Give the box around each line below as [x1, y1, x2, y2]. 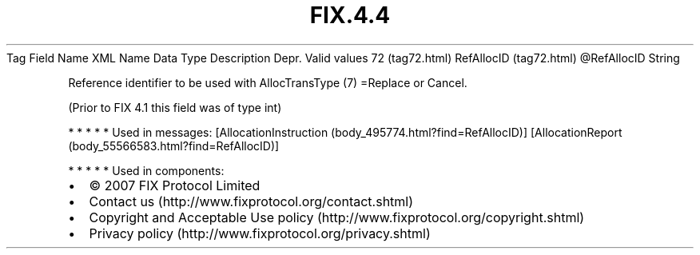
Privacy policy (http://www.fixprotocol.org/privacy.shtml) [89, 225, 431, 241]
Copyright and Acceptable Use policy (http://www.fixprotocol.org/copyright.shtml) [89, 209, 585, 225]
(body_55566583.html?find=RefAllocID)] [68, 138, 280, 153]
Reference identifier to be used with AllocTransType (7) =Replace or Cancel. [68, 75, 467, 90]
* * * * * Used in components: [68, 163, 225, 177]
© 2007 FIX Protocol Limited [89, 177, 261, 193]
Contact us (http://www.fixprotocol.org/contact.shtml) [89, 193, 414, 209]
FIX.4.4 [309, 2, 391, 29]
